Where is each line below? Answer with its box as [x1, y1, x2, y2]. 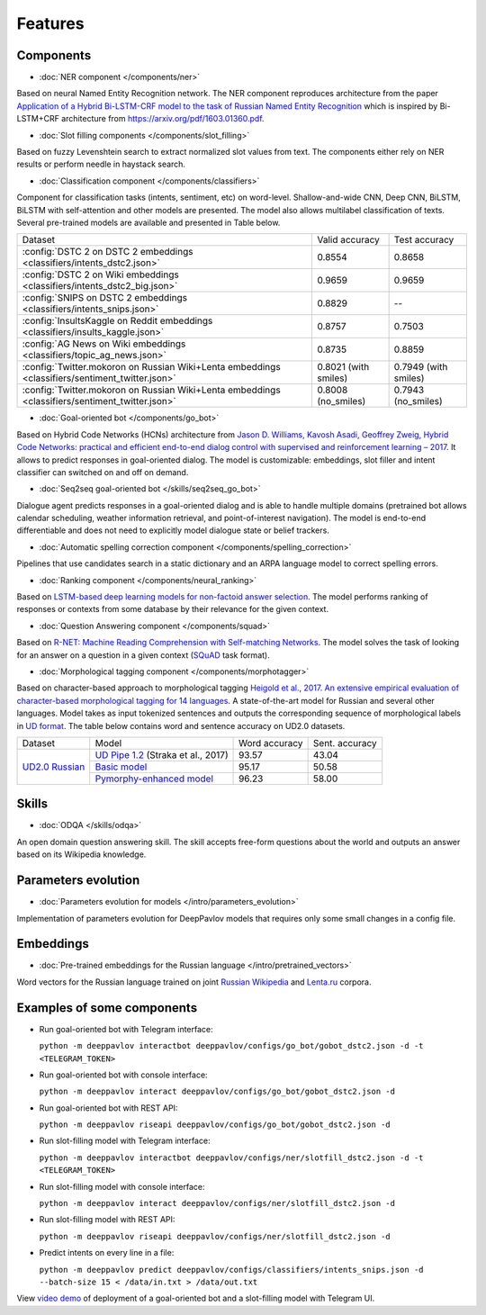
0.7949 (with [393, 361, 448, 374]
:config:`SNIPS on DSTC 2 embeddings [22, 292, 188, 304]
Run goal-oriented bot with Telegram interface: [39, 1023, 213, 1034]
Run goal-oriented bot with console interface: [39, 1069, 208, 1080]
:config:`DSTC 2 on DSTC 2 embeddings [22, 246, 193, 258]
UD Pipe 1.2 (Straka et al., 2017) [94, 748, 229, 761]
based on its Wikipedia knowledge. [16, 849, 147, 860]
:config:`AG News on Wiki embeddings [22, 338, 186, 350]
